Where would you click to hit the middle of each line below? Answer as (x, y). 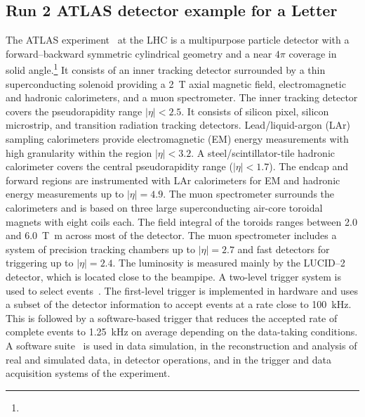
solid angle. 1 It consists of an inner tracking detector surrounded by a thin (166, 69)
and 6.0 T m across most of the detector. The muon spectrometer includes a (171, 235)
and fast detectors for (284, 249)
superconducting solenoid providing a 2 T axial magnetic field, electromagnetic (176, 83)
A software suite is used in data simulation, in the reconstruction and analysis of (181, 345)
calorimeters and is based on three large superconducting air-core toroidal (164, 207)
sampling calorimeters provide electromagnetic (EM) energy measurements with (177, 139)
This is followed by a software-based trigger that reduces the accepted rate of (172, 317)
